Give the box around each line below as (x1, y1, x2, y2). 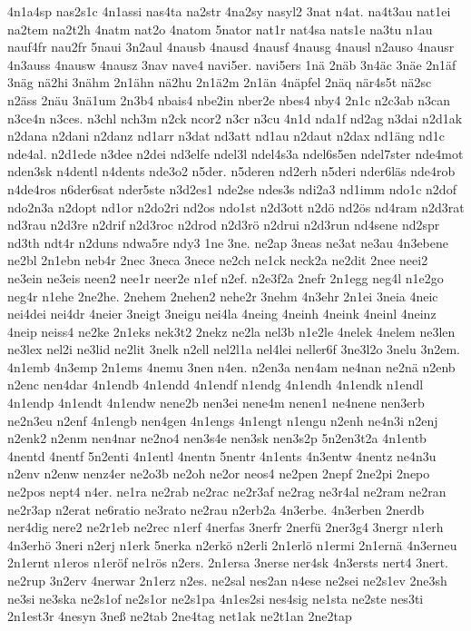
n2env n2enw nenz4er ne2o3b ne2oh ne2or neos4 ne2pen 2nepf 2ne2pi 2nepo (7, 464, 430, 483)
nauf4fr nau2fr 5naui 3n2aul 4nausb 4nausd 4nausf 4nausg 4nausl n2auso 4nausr (7, 37, 455, 56)
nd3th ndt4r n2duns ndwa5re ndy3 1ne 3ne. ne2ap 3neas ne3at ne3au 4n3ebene (7, 232, 448, 251)
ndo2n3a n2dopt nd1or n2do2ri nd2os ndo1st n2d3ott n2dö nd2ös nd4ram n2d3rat (7, 197, 465, 216)
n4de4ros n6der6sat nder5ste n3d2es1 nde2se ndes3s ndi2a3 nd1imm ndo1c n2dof (7, 179, 456, 198)
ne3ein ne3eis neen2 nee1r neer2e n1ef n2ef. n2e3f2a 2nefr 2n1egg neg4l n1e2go (7, 268, 444, 287)
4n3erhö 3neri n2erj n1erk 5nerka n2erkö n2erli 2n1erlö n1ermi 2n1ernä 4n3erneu (7, 535, 457, 554)
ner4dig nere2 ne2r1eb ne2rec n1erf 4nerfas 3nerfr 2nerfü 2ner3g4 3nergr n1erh (7, 518, 444, 537)
